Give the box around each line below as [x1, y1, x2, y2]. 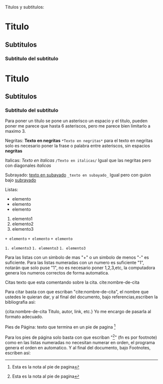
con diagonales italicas [5, 163, 51, 168]
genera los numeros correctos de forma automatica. [5, 270, 109, 276]
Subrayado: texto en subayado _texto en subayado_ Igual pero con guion [5, 172, 151, 178]
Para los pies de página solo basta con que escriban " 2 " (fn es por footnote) [5, 333, 157, 340]
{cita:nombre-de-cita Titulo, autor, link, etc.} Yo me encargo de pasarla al [5, 309, 151, 314]
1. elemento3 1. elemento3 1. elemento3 [5, 246, 86, 251]
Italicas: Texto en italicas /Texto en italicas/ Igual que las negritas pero [5, 158, 151, 164]
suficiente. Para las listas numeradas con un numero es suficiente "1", [5, 260, 145, 266]
